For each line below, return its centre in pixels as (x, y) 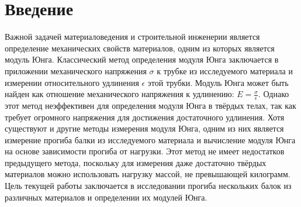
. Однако (274, 94)
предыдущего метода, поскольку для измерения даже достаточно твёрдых (136, 162)
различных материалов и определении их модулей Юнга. (106, 197)
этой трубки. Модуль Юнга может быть (218, 82)
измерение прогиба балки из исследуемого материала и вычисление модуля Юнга (150, 139)
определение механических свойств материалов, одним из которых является (140, 48)
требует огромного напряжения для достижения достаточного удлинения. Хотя (145, 117)
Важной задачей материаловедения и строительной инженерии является (132, 37)
